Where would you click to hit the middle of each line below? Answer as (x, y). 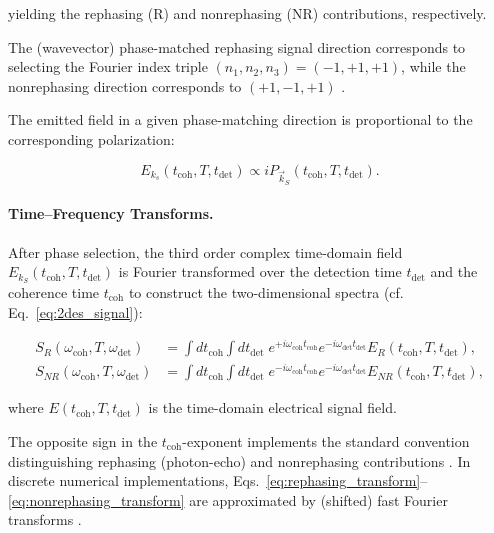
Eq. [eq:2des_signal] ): (75, 311)
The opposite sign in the (83, 440)
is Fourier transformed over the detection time (260, 271)
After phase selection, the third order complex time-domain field (205, 251)
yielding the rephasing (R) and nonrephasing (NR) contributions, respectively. (247, 13)
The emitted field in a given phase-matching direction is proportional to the (240, 119)
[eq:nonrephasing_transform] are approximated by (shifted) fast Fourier (228, 499)
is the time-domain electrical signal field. (272, 407)
